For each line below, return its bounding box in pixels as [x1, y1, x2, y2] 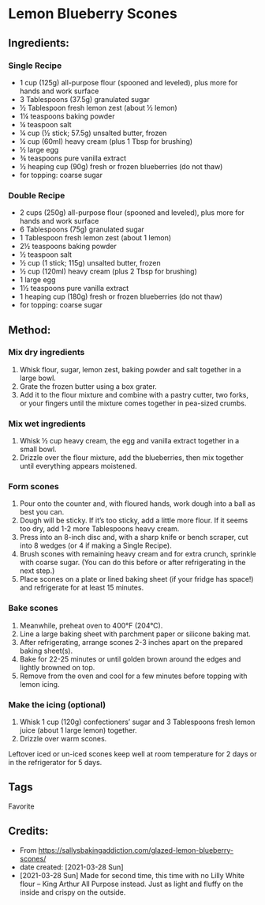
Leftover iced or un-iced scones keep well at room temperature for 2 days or [8, 749, 257, 759]
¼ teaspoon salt [19, 119, 72, 129]
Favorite [8, 801, 35, 811]
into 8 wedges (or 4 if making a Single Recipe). [19, 541, 172, 550]
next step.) [19, 566, 55, 575]
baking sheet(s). [19, 646, 73, 655]
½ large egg [19, 145, 59, 154]
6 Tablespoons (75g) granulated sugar [19, 224, 144, 234]
